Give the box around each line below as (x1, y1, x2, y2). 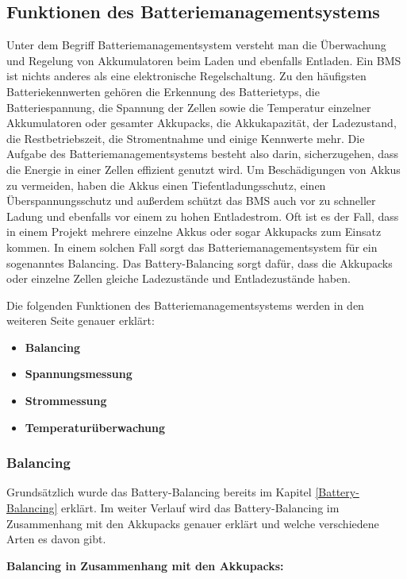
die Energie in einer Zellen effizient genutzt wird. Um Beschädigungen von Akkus (6, 160, 401, 177)
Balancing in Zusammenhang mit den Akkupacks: (6, 557, 284, 573)
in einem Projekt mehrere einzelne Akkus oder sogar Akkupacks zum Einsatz (6, 223, 382, 240)
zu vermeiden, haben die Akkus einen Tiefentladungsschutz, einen (6, 176, 326, 193)
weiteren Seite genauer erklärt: (6, 312, 155, 329)
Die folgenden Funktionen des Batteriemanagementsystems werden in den (6, 296, 364, 313)
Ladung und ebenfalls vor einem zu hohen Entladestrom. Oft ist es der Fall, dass (6, 207, 399, 224)
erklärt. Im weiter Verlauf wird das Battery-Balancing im (61, 500, 340, 516)
